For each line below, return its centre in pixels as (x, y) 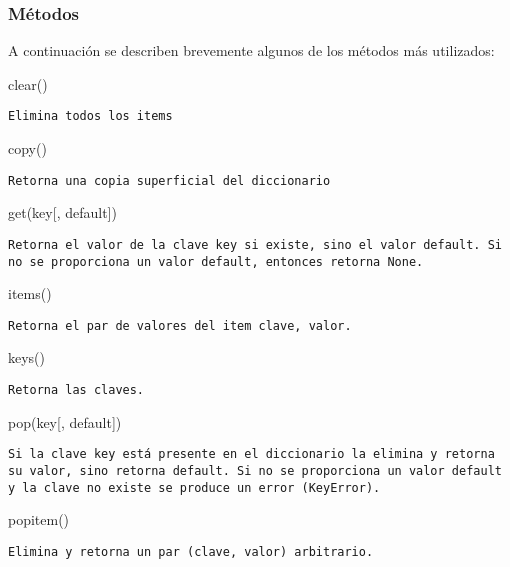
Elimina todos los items (90, 116)
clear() (28, 83)
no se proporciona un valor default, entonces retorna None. (216, 261)
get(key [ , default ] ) (62, 212)
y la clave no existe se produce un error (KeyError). (194, 487)
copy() (27, 148)
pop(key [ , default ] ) (65, 421)
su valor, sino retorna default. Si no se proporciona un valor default (255, 470)
